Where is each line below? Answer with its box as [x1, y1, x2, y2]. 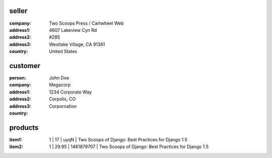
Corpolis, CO [49, 96, 76, 102]
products [9, 123, 39, 132]
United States [49, 48, 78, 55]
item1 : [9, 136, 23, 142]
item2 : [9, 144, 24, 150]
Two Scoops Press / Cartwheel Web [49, 20, 124, 26]
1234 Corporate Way [49, 89, 92, 95]
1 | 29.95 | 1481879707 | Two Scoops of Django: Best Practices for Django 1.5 [49, 144, 209, 150]
